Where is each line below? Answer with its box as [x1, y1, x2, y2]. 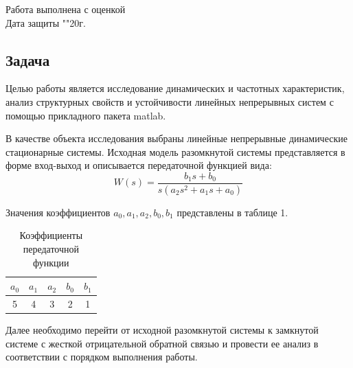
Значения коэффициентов [5, 205, 111, 219]
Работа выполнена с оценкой [5, 2, 126, 16]
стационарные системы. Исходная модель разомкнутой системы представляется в [5, 144, 345, 159]
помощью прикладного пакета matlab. [5, 108, 166, 122]
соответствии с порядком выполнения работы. [5, 349, 198, 364]
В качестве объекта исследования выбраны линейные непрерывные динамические [5, 131, 348, 146]
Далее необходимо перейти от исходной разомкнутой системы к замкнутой [5, 323, 319, 337]
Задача [5, 49, 50, 70]
